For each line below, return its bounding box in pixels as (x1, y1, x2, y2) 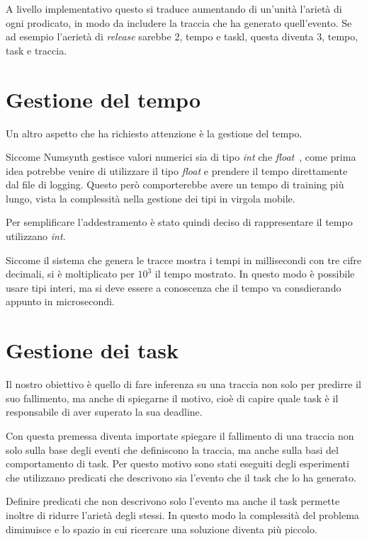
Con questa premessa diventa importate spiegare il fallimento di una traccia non (6, 428, 354, 443)
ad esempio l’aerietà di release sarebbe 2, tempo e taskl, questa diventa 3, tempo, (6, 29, 358, 44)
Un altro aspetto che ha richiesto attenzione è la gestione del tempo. (6, 125, 303, 140)
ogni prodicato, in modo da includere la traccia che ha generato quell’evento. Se (6, 15, 352, 30)
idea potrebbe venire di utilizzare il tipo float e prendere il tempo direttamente (6, 163, 348, 178)
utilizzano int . (6, 229, 66, 244)
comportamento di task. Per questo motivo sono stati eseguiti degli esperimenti (6, 456, 349, 471)
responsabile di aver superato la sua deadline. (6, 404, 203, 419)
